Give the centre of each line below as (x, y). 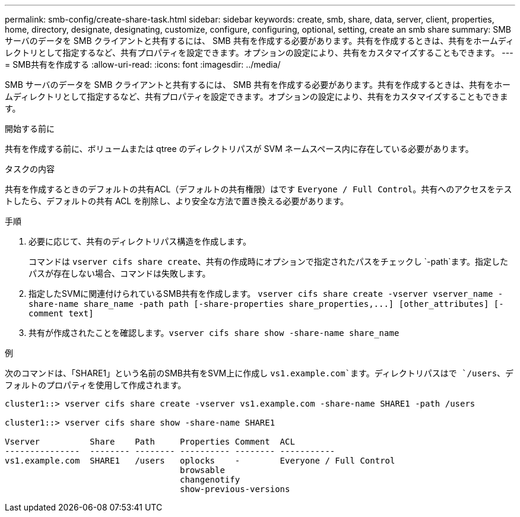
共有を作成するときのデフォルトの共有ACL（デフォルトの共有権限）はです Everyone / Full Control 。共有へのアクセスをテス (259, 189)
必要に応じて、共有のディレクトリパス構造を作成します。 (140, 241)
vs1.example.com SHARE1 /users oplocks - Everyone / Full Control (200, 461)
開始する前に (30, 129)
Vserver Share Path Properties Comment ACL (150, 442)
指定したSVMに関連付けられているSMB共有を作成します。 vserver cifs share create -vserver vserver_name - (266, 294)
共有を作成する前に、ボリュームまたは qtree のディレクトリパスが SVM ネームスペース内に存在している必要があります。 (239, 149)
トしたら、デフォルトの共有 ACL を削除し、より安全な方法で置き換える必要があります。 (177, 201)
